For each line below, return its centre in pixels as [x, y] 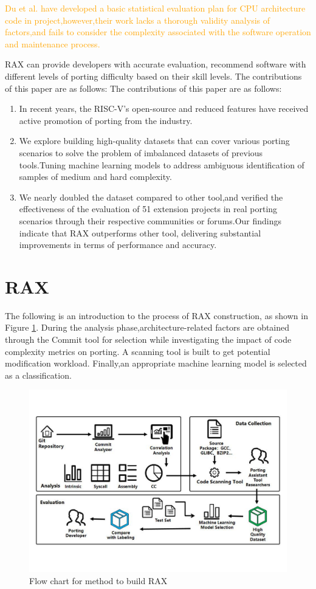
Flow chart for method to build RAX [98, 580]
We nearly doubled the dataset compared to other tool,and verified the [151, 197]
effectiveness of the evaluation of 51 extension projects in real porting [148, 209]
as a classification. [38, 375]
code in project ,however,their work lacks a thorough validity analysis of [138, 20]
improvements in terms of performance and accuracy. [118, 245]
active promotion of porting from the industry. [106, 120]
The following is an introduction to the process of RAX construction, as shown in [156, 315]
